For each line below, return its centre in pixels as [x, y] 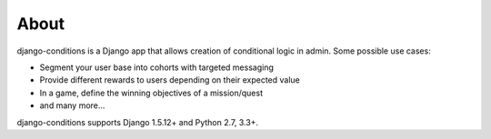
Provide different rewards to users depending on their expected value [170, 80]
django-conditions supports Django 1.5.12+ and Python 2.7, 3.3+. [138, 122]
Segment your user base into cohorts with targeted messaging [157, 67]
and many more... [72, 105]
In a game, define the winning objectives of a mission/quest [151, 93]
